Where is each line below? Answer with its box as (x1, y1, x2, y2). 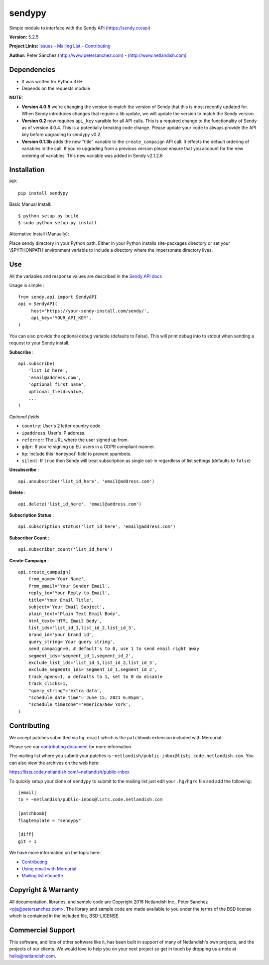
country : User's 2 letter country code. (21, 423, 102, 429)
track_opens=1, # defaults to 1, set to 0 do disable (28, 673, 163, 679)
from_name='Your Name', (28, 576, 87, 582)
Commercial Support (9, 926, 76, 934)
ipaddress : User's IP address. (21, 430, 86, 436)
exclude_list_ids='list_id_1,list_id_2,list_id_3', (28, 660, 157, 665)
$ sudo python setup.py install (18, 220, 97, 225)
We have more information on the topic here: (9, 850, 101, 856)
